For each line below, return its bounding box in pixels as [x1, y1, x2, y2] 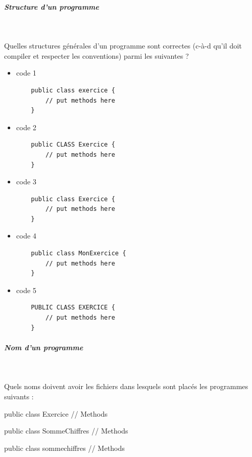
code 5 [16, 284, 37, 295]
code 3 [16, 176, 37, 187]
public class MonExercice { [31, 250, 126, 257]
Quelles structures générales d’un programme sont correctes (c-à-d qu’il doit [4, 40, 242, 51]
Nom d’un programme [4, 342, 83, 352]
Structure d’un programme [4, 1, 99, 12]
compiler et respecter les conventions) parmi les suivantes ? [4, 50, 189, 61]
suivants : [4, 391, 34, 401]
